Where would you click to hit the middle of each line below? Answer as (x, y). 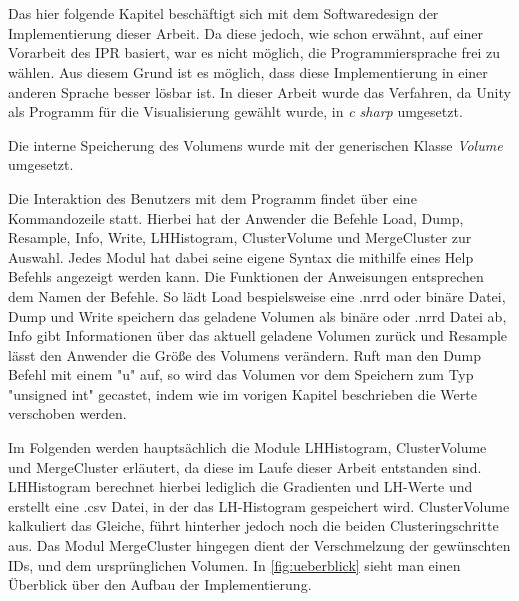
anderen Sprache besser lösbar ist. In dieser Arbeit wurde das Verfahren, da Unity (259, 91)
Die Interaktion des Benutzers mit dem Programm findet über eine (212, 197)
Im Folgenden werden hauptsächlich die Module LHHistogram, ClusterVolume (247, 447)
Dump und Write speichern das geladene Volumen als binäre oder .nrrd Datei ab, (257, 315)
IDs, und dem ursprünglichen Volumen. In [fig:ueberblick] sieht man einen (234, 564)
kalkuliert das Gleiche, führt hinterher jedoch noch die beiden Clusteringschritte (253, 525)
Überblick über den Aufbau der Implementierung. (160, 584)
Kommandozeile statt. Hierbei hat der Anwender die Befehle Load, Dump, (236, 217)
